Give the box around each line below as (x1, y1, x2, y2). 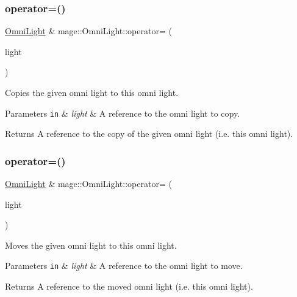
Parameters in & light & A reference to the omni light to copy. (5, 106, 240, 119)
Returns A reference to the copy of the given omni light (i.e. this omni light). (5, 127, 293, 140)
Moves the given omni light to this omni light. (5, 238, 177, 251)
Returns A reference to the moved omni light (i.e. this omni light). (5, 280, 253, 293)
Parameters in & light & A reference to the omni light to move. (5, 259, 243, 272)
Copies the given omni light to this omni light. (5, 86, 179, 98)
